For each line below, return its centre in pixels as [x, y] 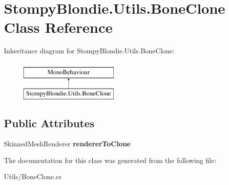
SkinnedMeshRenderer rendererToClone [67, 144]
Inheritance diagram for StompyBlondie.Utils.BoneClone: [89, 51]
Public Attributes [49, 123]
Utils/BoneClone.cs [33, 176]
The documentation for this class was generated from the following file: [110, 160]
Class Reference [58, 27]
